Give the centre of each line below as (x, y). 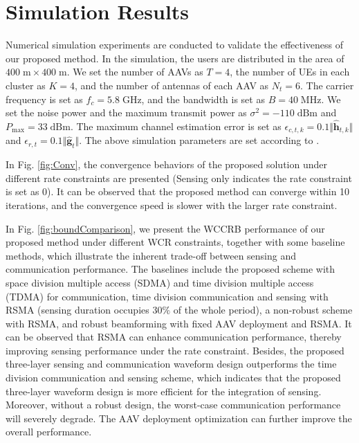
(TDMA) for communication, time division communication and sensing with (167, 296)
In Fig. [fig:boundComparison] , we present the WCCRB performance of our (165, 228)
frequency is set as (44, 99)
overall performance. (49, 432)
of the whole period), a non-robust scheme (263, 310)
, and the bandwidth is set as (203, 99)
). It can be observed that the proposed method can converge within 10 (199, 191)
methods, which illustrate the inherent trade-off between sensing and (151, 255)
